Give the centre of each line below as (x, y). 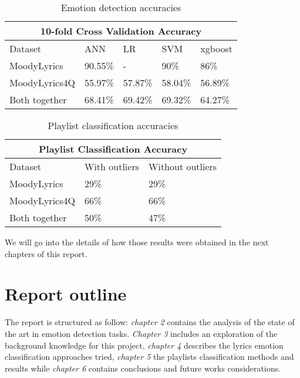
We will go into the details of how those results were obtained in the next (137, 242)
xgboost (217, 48)
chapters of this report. (46, 253)
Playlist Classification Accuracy (113, 149)
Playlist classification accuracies (113, 125)
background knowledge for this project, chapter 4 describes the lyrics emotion (144, 345)
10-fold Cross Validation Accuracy (121, 31)
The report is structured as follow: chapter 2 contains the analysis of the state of (150, 322)
